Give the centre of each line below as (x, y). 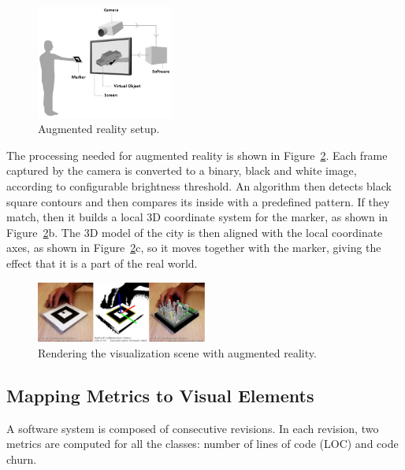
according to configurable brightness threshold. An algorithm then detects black (199, 185)
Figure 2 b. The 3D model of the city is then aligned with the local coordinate (195, 232)
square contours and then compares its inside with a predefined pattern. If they (198, 201)
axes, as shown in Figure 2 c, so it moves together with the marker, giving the (194, 248)
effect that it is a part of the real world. (102, 263)
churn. (22, 459)
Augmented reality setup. (99, 129)
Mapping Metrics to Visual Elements (160, 395)
